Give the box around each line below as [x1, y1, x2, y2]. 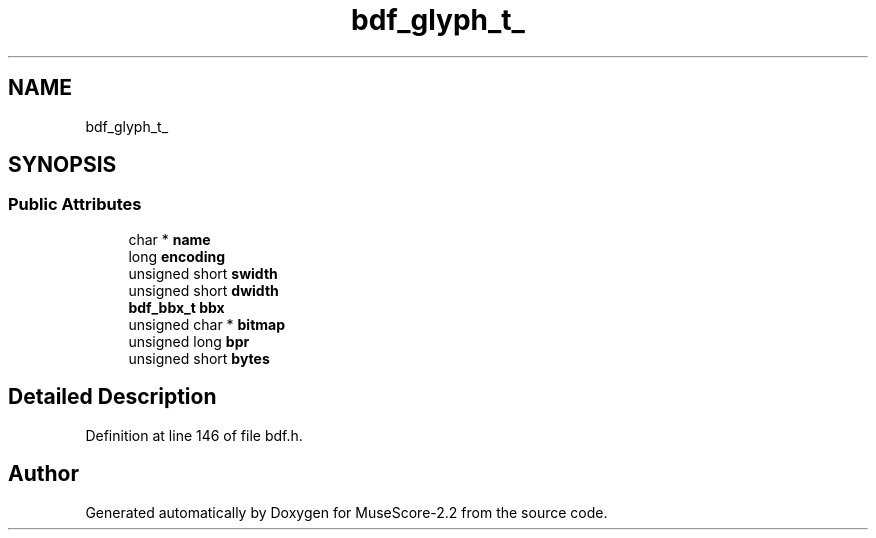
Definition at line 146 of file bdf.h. [85, 426, 303, 444]
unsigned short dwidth [128, 281, 279, 299]
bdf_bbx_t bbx [128, 298, 225, 316]
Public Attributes [8, 194, 142, 215]
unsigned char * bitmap [128, 315, 286, 333]
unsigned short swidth [128, 264, 278, 282]
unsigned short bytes [128, 349, 270, 367]
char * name [128, 230, 211, 248]
